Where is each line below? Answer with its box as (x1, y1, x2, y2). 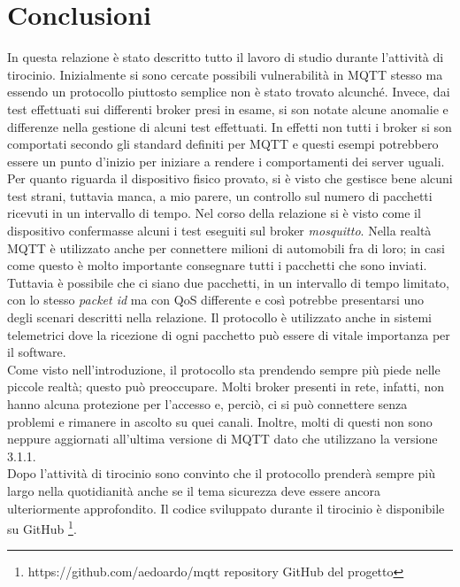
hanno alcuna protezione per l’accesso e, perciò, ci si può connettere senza (7, 395, 408, 413)
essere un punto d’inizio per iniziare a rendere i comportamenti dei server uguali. (7, 151, 445, 170)
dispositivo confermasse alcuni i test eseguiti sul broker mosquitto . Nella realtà (7, 221, 432, 240)
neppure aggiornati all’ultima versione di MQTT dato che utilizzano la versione (7, 429, 438, 448)
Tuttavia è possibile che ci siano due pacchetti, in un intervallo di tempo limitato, (7, 273, 449, 291)
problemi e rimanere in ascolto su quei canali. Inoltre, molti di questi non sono (7, 412, 433, 430)
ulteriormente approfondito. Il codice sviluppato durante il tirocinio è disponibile (7, 498, 445, 517)
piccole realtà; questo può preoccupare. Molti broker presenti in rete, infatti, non (7, 377, 444, 396)
